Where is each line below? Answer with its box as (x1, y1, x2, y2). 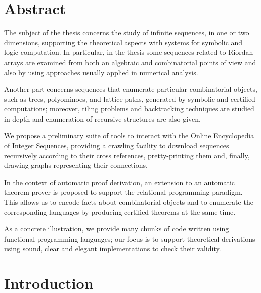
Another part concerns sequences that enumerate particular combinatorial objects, (4, 84, 257, 94)
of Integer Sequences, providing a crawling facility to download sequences (4, 140, 229, 151)
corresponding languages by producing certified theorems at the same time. (4, 206, 236, 217)
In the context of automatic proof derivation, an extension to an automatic (4, 177, 235, 187)
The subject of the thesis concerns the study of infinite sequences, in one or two (4, 27, 249, 38)
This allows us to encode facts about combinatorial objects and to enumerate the (4, 197, 253, 207)
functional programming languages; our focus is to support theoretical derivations (4, 233, 255, 244)
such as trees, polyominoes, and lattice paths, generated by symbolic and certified (4, 93, 255, 104)
